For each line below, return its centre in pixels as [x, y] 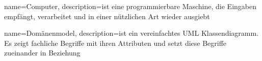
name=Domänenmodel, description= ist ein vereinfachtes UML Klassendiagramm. [132, 33]
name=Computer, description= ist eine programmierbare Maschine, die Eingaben [130, 6]
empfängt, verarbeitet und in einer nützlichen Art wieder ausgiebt [107, 16]
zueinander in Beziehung [42, 53]
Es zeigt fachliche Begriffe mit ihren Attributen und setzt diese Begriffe [115, 43]
